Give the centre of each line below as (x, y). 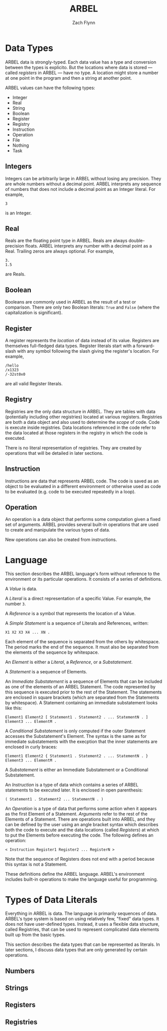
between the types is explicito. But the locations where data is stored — (79, 67)
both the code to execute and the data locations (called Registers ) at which (82, 830)
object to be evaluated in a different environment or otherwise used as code (83, 486)
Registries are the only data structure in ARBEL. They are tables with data (80, 411)
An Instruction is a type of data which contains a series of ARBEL (72, 785)
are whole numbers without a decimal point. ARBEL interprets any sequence (83, 184)
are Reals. (15, 274)
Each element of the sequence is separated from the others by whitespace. (83, 642)
